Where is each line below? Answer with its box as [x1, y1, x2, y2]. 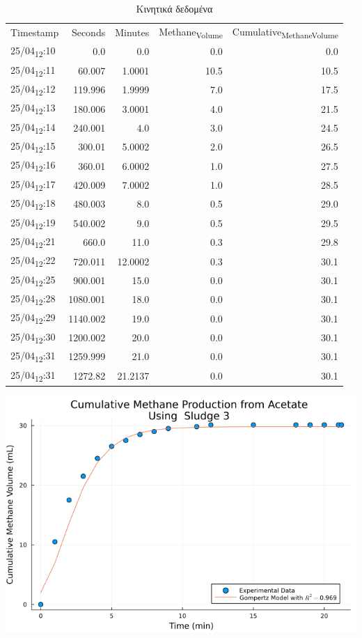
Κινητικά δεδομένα [136, 1, 213, 15]
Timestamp [10, 25, 59, 40]
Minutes [115, 25, 150, 40]
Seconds [71, 25, 106, 40]
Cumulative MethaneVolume [232, 24, 338, 40]
